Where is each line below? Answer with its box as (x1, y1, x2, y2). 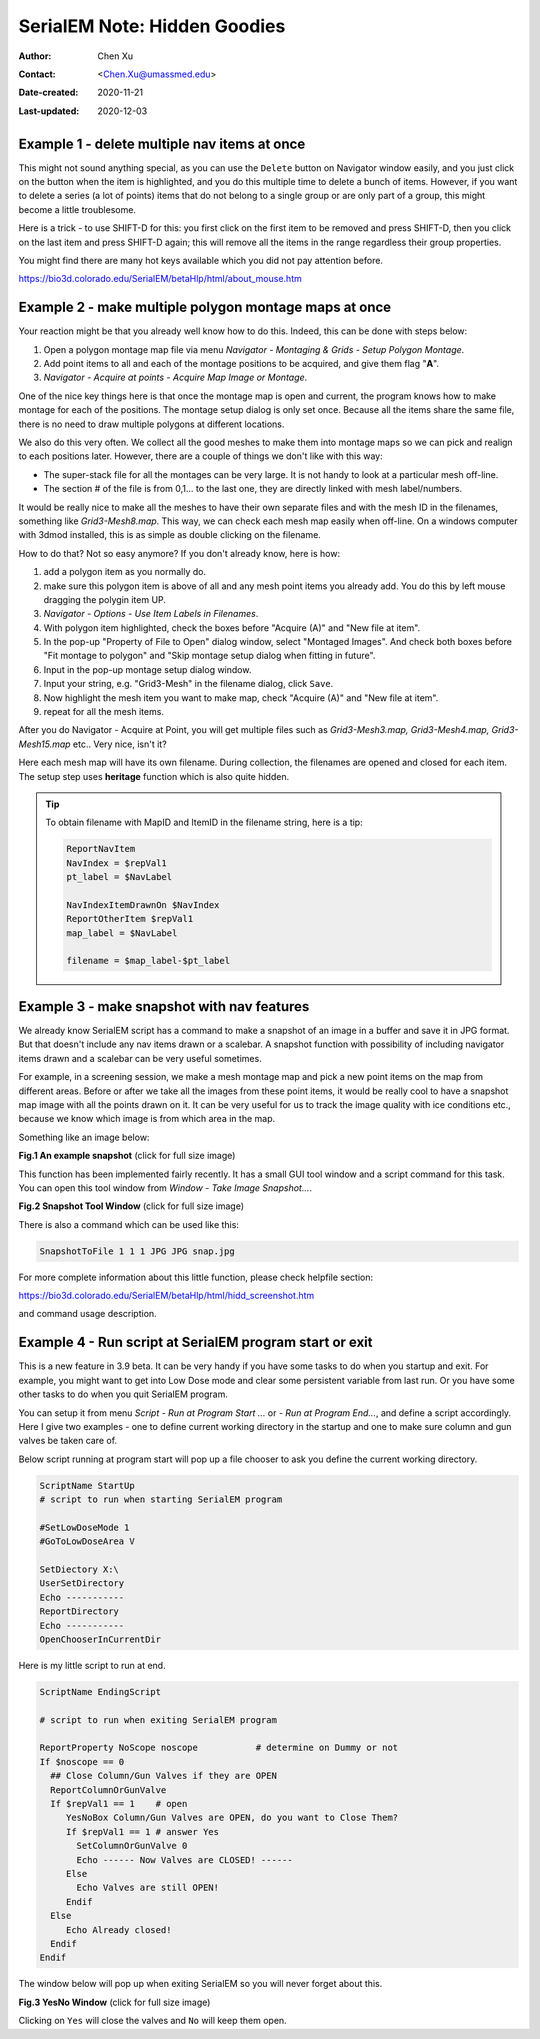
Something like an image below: (18, 1131, 150, 1143)
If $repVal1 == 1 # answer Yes (65, 1826, 220, 1837)
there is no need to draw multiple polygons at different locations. (18, 418, 285, 430)
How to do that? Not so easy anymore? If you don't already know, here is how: (18, 547, 340, 559)
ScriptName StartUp (39, 1480, 135, 1491)
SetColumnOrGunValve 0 (76, 1840, 188, 1852)
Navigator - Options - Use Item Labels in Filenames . (43, 608, 259, 620)
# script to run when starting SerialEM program (39, 1494, 283, 1505)
